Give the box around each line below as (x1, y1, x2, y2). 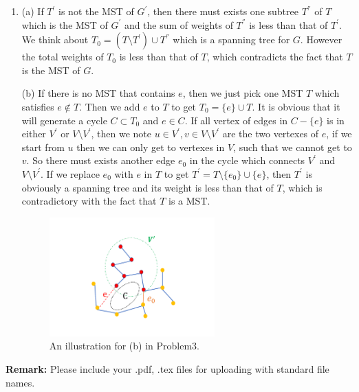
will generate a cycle (21, 113, 107, 127)
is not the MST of (58, 4, 134, 18)
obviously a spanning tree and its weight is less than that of (21, 180, 274, 194)
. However (300, 32, 342, 47)
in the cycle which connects (189, 153, 305, 168)
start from (21, 139, 65, 154)
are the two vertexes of (222, 126, 319, 141)
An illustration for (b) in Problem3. (49, 338, 200, 353)
